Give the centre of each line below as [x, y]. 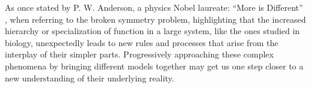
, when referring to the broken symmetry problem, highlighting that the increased [155, 19]
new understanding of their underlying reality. [90, 78]
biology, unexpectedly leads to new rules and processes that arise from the [142, 42]
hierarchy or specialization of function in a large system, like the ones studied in [152, 31]
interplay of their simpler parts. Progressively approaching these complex [139, 54]
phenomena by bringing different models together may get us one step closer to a [154, 66]
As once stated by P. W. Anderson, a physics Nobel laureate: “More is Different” [154, 7]
